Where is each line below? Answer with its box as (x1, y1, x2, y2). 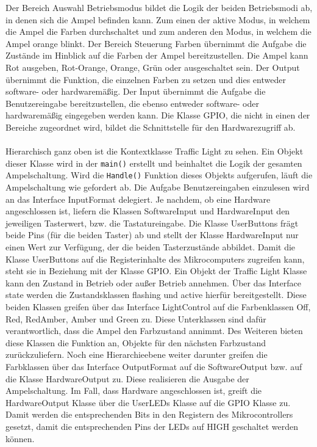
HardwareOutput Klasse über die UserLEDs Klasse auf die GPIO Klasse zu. (5, 396, 291, 409)
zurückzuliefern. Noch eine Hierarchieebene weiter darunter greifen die (5, 348, 268, 361)
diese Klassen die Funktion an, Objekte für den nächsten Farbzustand (5, 336, 266, 349)
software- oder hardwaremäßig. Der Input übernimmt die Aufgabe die (5, 85, 266, 98)
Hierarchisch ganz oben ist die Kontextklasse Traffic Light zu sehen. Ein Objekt (5, 145, 304, 158)
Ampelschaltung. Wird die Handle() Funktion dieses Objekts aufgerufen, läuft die (5, 169, 313, 181)
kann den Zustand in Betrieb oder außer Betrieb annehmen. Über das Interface (5, 276, 301, 289)
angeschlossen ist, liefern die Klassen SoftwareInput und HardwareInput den (5, 205, 290, 217)
